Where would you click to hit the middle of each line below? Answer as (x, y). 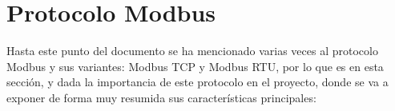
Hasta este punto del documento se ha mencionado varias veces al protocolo (192, 51)
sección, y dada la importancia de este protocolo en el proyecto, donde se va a (197, 82)
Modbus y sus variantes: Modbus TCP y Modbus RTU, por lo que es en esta (195, 66)
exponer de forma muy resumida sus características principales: (161, 97)
